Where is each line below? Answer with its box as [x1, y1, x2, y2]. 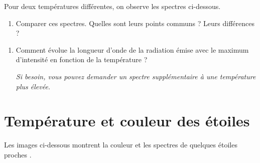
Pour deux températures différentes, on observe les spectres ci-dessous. [4, 1, 221, 11]
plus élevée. [16, 81, 51, 91]
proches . [4, 149, 32, 159]
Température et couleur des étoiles [4, 110, 250, 131]
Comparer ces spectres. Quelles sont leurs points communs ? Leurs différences [16, 18, 254, 28]
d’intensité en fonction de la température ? [16, 54, 148, 65]
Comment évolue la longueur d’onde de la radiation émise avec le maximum [16, 44, 249, 55]
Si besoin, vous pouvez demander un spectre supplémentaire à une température [16, 71, 256, 81]
